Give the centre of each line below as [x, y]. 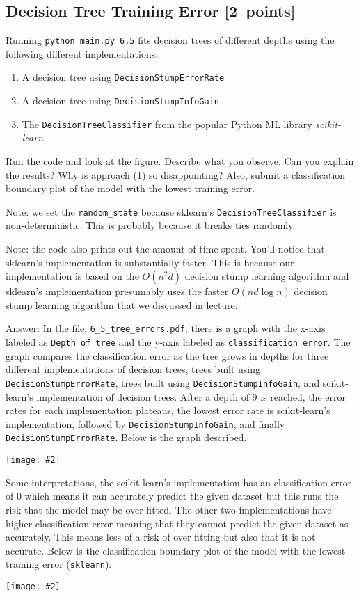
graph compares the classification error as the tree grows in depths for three [167, 355]
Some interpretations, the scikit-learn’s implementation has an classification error [179, 482]
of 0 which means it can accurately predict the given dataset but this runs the [172, 496]
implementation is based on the [72, 276]
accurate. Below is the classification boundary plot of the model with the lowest [176, 550]
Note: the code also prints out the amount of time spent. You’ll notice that [165, 249]
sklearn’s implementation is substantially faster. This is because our [150, 262]
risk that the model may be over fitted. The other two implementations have [169, 509]
